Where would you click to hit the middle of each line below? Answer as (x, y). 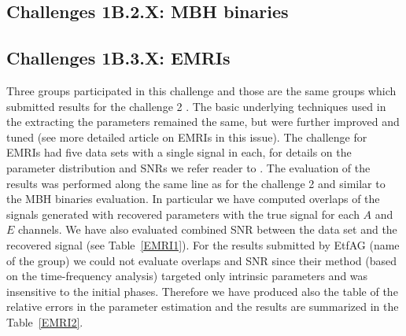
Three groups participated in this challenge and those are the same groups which (201, 90)
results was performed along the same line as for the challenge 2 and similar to (196, 183)
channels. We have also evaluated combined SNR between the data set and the (208, 229)
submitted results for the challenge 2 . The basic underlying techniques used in (196, 106)
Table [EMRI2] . (45, 321)
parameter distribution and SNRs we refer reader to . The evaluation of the (188, 167)
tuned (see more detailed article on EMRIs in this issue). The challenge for (187, 137)
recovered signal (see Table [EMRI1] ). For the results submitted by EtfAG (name (203, 244)
